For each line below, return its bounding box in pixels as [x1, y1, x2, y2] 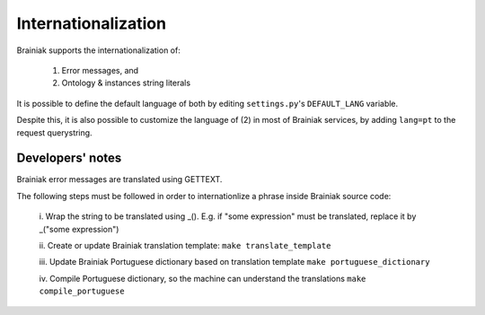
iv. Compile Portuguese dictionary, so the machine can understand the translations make [39, 273, 366, 284]
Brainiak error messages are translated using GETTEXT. [16, 174, 223, 185]
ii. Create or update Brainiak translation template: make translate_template [39, 240, 331, 250]
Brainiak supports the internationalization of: [16, 45, 181, 56]
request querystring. [16, 127, 93, 138]
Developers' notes [16, 151, 122, 166]
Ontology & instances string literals [61, 77, 191, 89]
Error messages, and [61, 65, 139, 75]
